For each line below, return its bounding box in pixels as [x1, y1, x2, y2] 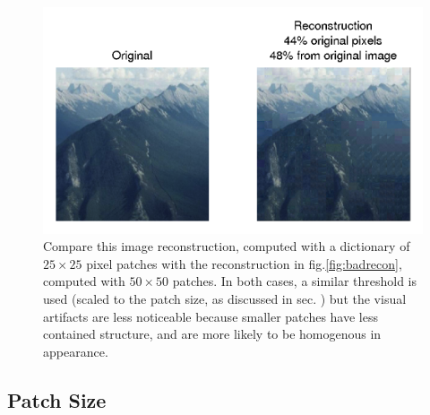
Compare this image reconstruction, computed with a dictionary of [43, 237, 410, 255]
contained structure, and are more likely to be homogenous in [43, 324, 382, 343]
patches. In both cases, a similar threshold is [172, 272, 417, 290]
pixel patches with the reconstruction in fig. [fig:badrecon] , [86, 254, 402, 272]
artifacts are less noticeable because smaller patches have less [43, 307, 378, 325]
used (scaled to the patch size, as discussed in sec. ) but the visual [43, 289, 407, 307]
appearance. [43, 342, 108, 360]
